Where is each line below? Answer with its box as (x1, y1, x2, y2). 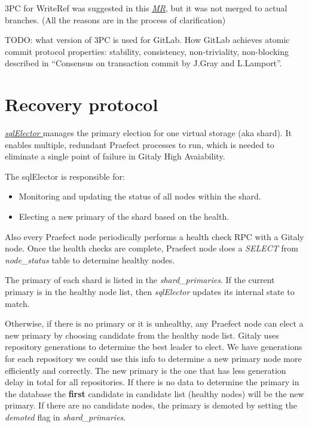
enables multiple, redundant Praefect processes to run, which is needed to (5, 138, 274, 150)
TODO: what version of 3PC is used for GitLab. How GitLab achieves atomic (5, 33, 290, 46)
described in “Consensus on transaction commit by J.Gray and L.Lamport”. (5, 57, 282, 69)
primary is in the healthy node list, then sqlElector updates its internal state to (5, 285, 295, 298)
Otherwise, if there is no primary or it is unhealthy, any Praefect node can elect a (5, 317, 304, 330)
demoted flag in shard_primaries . (5, 410, 126, 423)
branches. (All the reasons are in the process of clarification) (5, 13, 226, 26)
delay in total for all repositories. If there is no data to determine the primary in (5, 376, 299, 388)
